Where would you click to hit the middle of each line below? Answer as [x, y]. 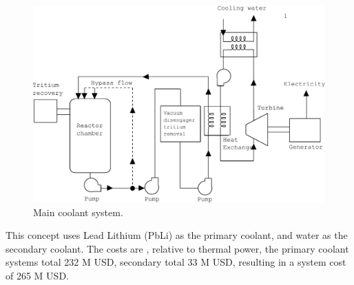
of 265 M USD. [37, 276]
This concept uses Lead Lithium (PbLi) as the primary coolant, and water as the [177, 235]
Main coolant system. [78, 212]
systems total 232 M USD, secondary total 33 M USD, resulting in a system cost [176, 262]
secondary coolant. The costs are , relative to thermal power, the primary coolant [177, 248]
